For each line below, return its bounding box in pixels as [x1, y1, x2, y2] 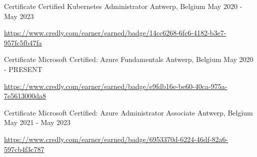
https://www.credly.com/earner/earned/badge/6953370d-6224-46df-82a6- [4, 133, 228, 144]
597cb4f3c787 [4, 143, 44, 154]
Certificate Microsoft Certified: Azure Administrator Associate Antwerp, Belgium [4, 107, 253, 117]
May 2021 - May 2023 [4, 117, 70, 127]
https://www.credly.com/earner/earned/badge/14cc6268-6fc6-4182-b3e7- [4, 27, 226, 38]
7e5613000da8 [4, 90, 46, 101]
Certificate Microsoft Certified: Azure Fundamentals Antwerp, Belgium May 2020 [4, 54, 253, 64]
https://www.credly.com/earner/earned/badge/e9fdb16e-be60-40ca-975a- [4, 80, 227, 91]
